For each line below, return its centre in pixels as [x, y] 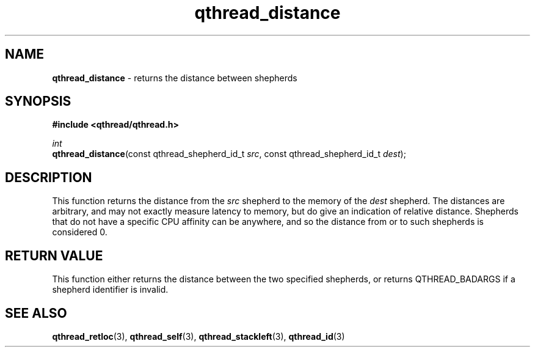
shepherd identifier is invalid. [110, 290]
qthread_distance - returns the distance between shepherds [175, 78]
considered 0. [80, 232]
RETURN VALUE [54, 255]
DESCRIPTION [49, 177]
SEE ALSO [36, 313]
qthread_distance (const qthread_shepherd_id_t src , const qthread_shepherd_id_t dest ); [229, 154]
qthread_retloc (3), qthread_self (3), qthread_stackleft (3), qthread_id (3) [198, 336]
